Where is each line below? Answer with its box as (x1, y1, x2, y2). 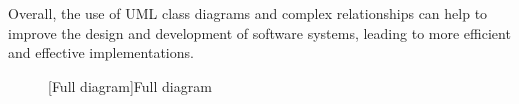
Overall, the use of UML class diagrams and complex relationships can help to (8, 3, 488, 23)
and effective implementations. (8, 42, 194, 63)
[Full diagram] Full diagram (48, 75, 212, 96)
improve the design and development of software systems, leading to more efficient (8, 22, 511, 43)
